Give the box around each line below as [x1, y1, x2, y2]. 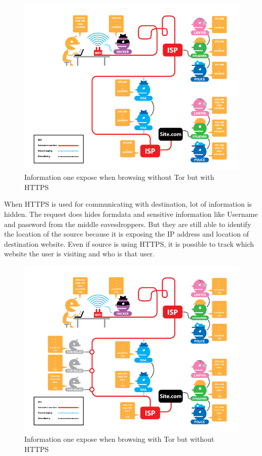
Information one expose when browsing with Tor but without [24, 434, 214, 444]
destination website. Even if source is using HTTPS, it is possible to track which [4, 238, 254, 249]
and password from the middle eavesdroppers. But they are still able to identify [4, 218, 251, 229]
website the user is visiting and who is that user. [4, 248, 155, 259]
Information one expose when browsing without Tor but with [24, 172, 214, 182]
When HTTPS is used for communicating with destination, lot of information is [4, 199, 252, 209]
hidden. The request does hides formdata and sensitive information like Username [4, 209, 258, 219]
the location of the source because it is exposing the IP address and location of [4, 229, 249, 239]
